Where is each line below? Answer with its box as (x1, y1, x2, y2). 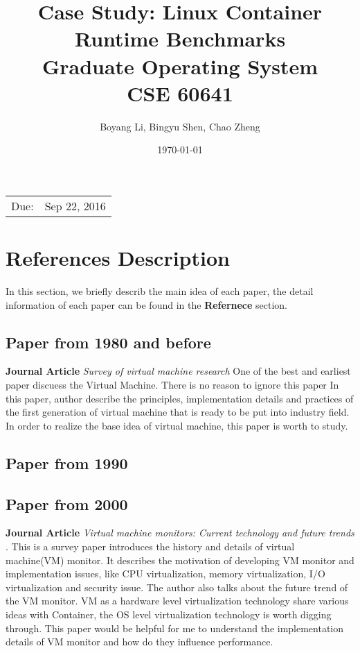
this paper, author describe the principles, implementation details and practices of (6, 391, 354, 405)
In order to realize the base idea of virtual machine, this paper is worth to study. (6, 418, 348, 432)
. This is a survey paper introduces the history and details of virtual (6, 538, 295, 553)
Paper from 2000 (6, 493, 128, 514)
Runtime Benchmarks (74, 24, 286, 53)
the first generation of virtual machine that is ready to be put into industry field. (6, 405, 350, 419)
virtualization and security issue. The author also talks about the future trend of (6, 579, 348, 594)
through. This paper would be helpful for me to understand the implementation (6, 620, 344, 635)
